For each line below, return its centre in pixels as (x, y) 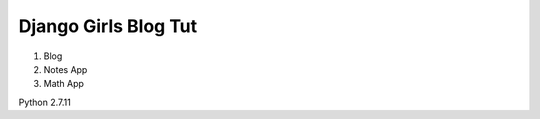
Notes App (65, 69)
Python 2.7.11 (45, 102)
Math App (64, 84)
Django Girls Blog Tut (108, 26)
